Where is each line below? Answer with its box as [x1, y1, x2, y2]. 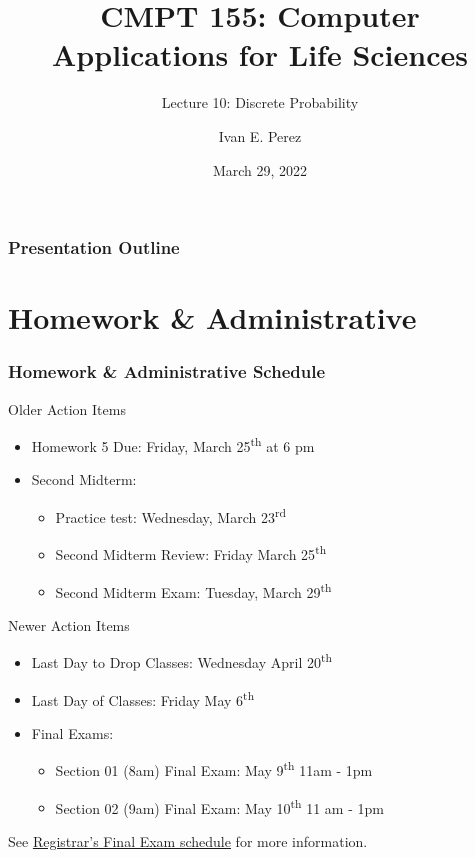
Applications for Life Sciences [52, 34, 468, 75]
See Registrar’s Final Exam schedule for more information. [8, 830, 368, 851]
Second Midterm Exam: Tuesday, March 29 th [55, 578, 332, 602]
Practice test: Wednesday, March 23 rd [55, 504, 287, 527]
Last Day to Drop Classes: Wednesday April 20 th [31, 649, 333, 673]
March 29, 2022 [212, 159, 308, 180]
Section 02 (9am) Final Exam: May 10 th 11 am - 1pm [55, 794, 384, 818]
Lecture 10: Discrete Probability [161, 92, 359, 113]
